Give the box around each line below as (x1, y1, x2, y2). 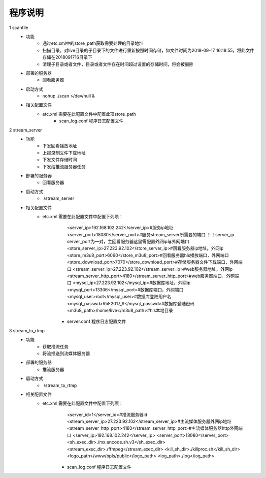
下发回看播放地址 (42, 143, 77, 149)
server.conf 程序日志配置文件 (67, 319, 127, 324)
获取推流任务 (42, 344, 68, 350)
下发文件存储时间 (42, 157, 77, 162)
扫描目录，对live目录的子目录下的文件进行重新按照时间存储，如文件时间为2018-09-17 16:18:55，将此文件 (42, 47, 255, 53)
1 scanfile (9, 25, 29, 31)
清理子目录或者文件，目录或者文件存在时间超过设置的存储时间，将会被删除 (42, 61, 194, 67)
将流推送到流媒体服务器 (42, 350, 90, 356)
